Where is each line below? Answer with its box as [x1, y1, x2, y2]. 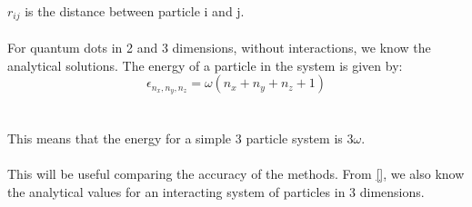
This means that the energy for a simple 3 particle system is [7, 129, 343, 148]
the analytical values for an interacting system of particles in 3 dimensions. [7, 182, 425, 202]
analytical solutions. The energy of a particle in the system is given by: [7, 55, 403, 74]
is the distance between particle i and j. [25, 2, 245, 20]
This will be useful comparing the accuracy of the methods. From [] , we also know [7, 164, 465, 183]
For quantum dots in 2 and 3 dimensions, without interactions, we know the [7, 38, 431, 57]
